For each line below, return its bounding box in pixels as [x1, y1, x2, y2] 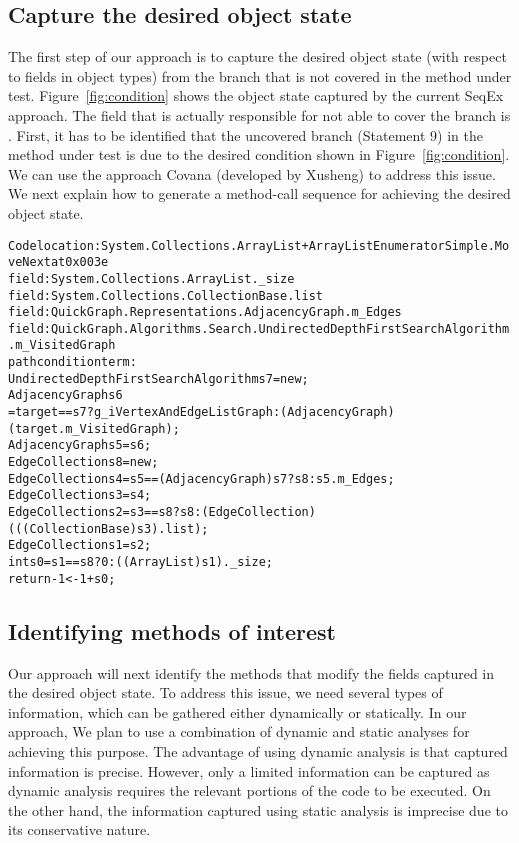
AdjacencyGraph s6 [8, 388, 123, 403]
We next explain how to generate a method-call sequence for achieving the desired [8, 183, 511, 204]
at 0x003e [50, 255, 109, 270]
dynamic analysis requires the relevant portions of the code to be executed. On [8, 780, 491, 801]
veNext [8, 255, 51, 270]
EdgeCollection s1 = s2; [8, 538, 152, 553]
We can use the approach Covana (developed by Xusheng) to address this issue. [8, 163, 496, 184]
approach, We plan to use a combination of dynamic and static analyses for [8, 721, 470, 742]
